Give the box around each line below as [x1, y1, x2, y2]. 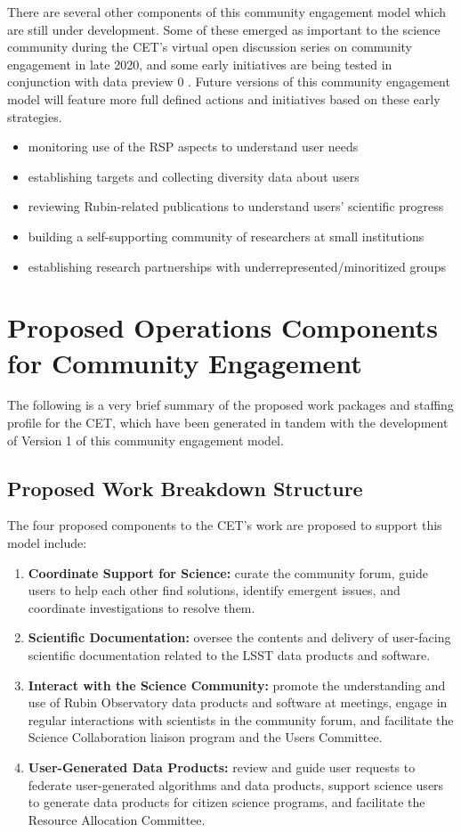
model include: [7, 534, 87, 552]
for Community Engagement [7, 344, 362, 380]
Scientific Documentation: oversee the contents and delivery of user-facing [28, 628, 451, 647]
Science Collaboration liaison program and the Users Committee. [28, 728, 383, 746]
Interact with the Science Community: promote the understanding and [28, 675, 446, 694]
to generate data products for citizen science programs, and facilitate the [28, 793, 425, 812]
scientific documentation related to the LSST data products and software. [28, 645, 431, 664]
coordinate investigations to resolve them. [28, 598, 255, 616]
